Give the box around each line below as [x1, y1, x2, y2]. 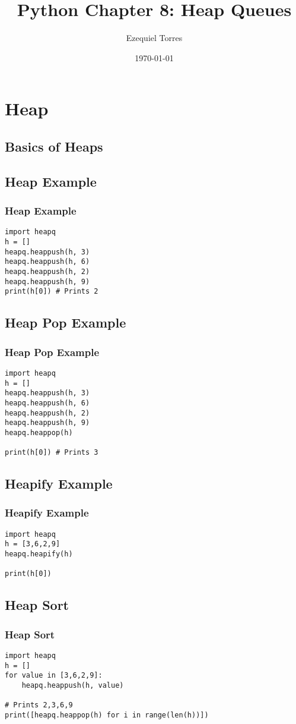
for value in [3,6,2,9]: [5, 671, 103, 680]
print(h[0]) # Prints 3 [5, 448, 98, 457]
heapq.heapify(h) [5, 550, 73, 559]
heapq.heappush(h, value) [21, 681, 124, 690]
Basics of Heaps [5, 137, 103, 155]
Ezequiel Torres [126, 32, 183, 44]
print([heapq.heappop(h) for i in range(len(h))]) [5, 711, 209, 719]
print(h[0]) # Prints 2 [5, 287, 98, 296]
